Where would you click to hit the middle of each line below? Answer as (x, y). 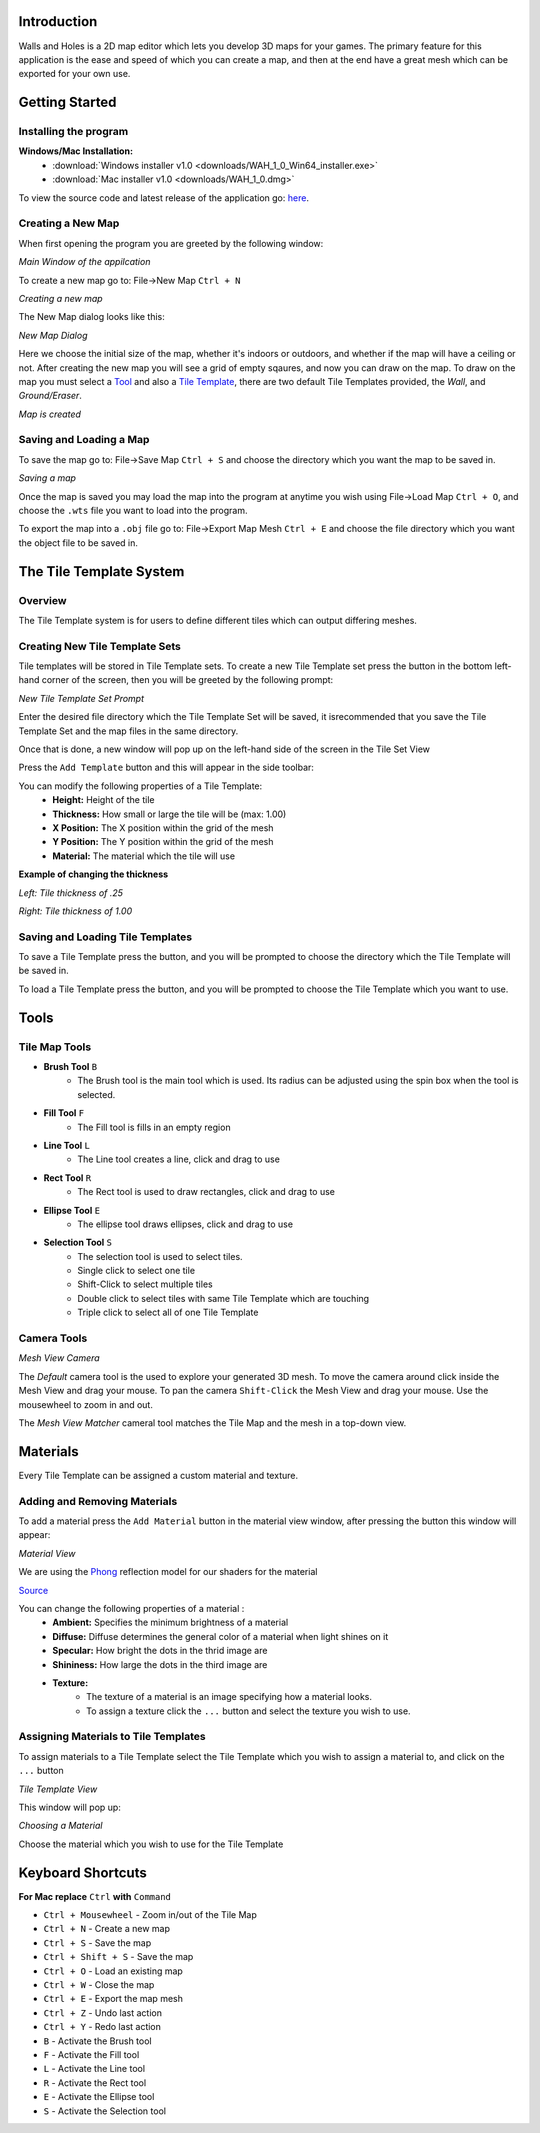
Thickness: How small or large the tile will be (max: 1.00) (169, 814)
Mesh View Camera (59, 1358)
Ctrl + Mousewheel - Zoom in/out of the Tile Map (150, 1915)
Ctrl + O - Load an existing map (113, 1971)
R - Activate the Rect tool (95, 2082)
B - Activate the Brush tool (97, 2041)
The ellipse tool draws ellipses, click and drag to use (185, 1224)
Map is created (50, 414)
